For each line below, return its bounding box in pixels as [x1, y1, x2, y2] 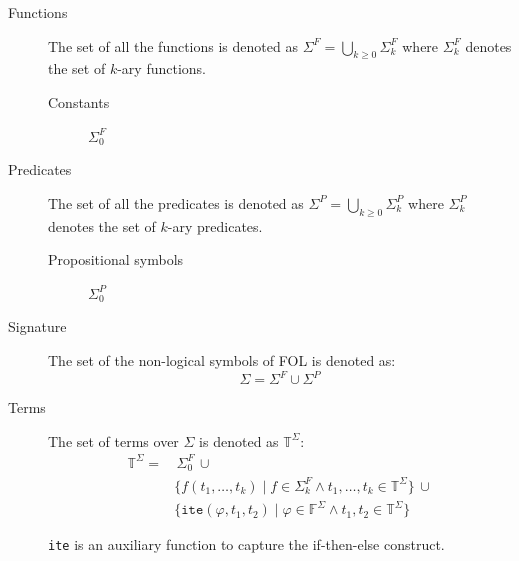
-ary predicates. [167, 215, 263, 236]
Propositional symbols [48, 249, 184, 270]
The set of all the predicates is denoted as [48, 192, 304, 213]
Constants [48, 91, 110, 112]
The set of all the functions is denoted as [48, 35, 298, 56]
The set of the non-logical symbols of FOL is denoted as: [48, 349, 396, 370]
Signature [8, 316, 67, 337]
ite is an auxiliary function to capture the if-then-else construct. [48, 534, 445, 555]
